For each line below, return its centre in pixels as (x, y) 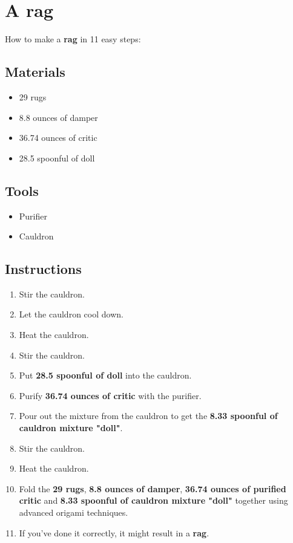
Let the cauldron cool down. (71, 314)
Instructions (43, 269)
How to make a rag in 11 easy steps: (73, 39)
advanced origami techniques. (74, 512)
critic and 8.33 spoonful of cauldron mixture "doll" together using (153, 500)
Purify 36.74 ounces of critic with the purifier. (110, 395)
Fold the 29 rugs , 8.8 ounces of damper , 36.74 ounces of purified (153, 488)
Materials (35, 72)
